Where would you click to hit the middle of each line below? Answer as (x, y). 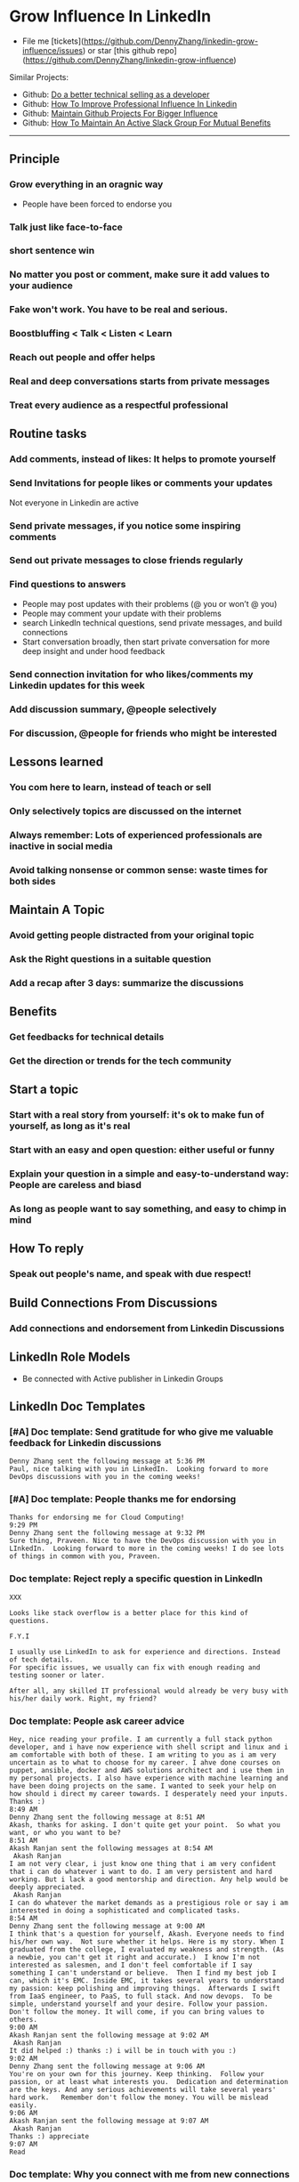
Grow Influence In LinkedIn (110, 16)
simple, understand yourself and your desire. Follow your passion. (139, 2004)
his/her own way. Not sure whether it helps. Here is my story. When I (147, 1942)
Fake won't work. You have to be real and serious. (119, 310)
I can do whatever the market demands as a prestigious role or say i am (149, 1903)
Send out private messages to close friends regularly (126, 561)
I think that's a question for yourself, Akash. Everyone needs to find (147, 1934)
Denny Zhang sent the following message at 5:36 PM (107, 1461)
